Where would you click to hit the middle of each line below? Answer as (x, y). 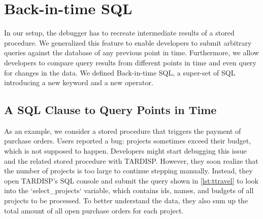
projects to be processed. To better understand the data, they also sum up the (126, 200)
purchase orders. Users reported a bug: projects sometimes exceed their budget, (128, 141)
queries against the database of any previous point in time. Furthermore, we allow (131, 52)
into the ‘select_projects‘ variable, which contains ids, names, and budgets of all (129, 190)
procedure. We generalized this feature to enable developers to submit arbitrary (128, 42)
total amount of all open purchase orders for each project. (94, 210)
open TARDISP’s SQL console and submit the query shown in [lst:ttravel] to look (131, 180)
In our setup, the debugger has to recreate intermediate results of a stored (119, 33)
